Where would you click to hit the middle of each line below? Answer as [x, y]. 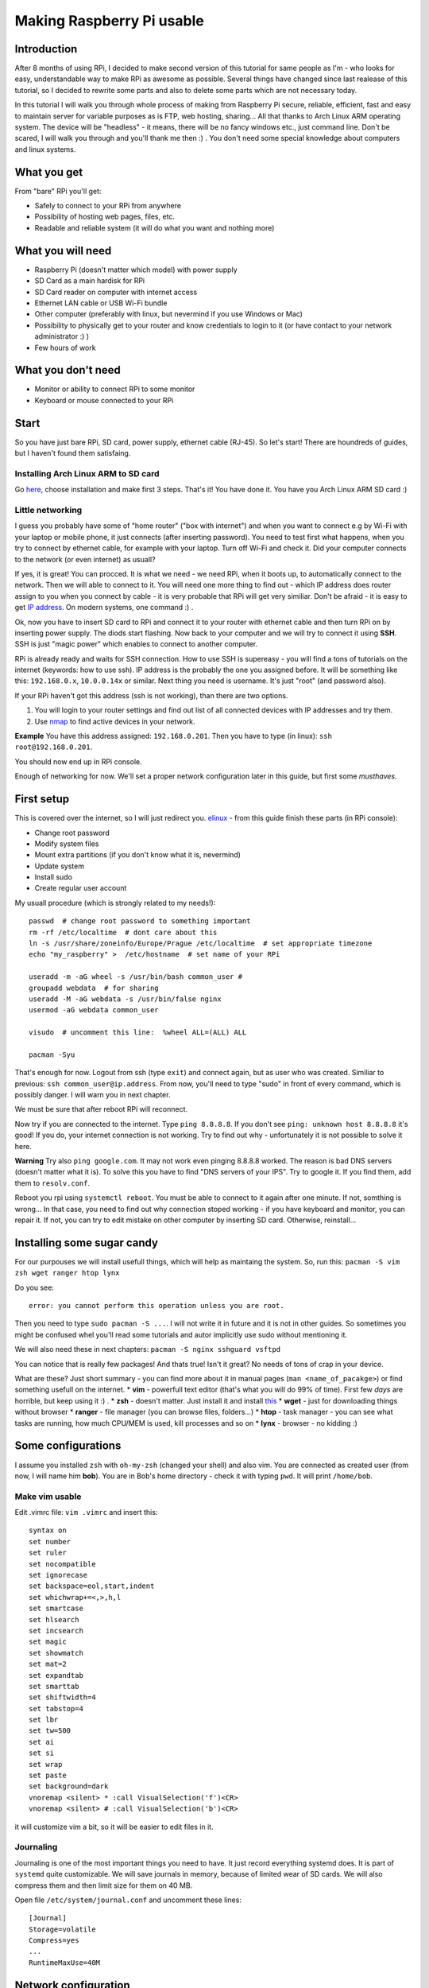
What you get [49, 172]
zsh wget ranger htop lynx [67, 1273]
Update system [60, 866]
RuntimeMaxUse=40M [65, 1963]
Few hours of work [65, 348]
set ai [42, 1742]
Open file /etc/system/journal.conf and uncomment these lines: [128, 1900]
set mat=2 [48, 1664]
